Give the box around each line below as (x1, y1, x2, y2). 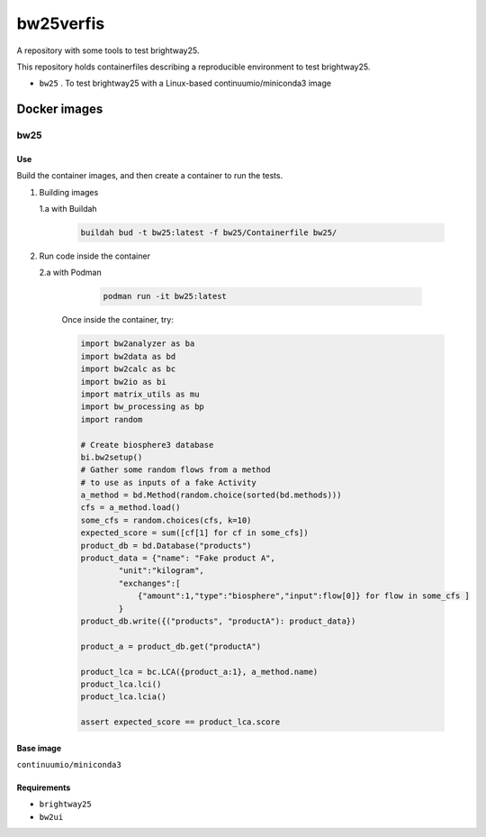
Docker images (16, 102, 103, 117)
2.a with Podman (39, 267, 103, 278)
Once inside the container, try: (61, 314, 175, 325)
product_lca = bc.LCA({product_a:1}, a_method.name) (80, 667, 319, 677)
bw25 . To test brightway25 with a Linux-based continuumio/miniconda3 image (39, 77, 332, 89)
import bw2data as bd (80, 351, 176, 361)
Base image (16, 742, 62, 753)
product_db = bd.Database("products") (80, 541, 252, 550)
